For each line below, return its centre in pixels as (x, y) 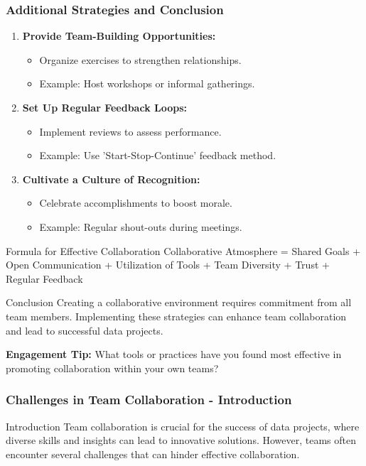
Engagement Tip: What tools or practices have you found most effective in (174, 354)
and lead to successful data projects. (85, 330)
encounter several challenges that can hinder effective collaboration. (153, 454)
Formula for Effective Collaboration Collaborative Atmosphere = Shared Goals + (183, 250)
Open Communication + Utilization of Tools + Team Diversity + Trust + (168, 265)
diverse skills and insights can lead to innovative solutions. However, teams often (181, 440)
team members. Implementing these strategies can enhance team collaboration (176, 316)
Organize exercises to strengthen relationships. (140, 59)
